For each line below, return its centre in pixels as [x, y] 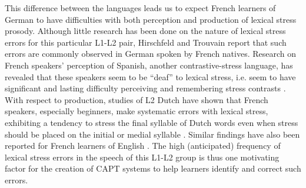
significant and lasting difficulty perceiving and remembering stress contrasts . [145, 88]
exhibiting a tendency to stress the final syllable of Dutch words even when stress [152, 122]
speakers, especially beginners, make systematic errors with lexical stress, [137, 111]
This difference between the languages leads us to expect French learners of [140, 8]
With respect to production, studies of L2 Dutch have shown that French [137, 99]
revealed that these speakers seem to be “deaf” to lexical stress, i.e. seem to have [150, 76]
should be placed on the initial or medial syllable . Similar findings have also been [152, 134]
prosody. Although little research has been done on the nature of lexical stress [145, 31]
